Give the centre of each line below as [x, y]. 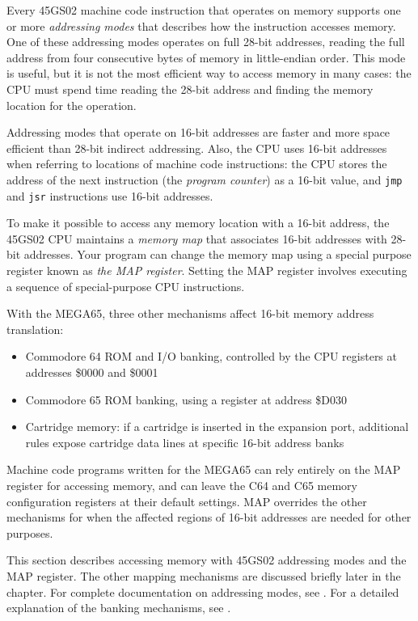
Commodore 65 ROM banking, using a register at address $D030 [186, 399]
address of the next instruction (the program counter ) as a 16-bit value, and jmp [205, 179]
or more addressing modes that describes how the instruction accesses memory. [201, 25]
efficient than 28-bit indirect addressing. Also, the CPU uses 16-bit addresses [197, 148]
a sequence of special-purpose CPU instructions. [126, 286]
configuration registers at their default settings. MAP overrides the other [187, 501]
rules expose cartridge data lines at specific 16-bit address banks [185, 442]
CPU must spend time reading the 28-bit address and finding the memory [190, 89]
